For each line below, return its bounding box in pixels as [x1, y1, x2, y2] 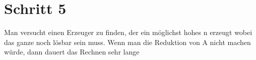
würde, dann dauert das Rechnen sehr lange [4, 46, 140, 57]
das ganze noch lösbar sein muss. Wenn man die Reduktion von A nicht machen [4, 36, 251, 47]
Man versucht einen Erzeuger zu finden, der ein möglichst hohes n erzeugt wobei [4, 27, 252, 37]
